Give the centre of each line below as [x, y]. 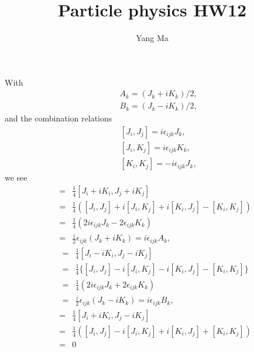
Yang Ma [152, 38]
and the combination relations [59, 118]
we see [16, 177]
